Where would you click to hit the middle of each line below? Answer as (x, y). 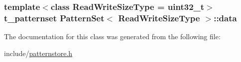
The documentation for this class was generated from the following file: (112, 36)
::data (225, 18)
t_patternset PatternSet (54, 18)
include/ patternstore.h (38, 53)
